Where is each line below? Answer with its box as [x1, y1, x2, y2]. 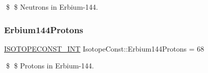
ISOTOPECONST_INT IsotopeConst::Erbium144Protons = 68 [4, 43, 204, 54]
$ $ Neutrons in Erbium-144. [6, 2, 98, 12]
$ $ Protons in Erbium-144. [6, 60, 94, 71]
